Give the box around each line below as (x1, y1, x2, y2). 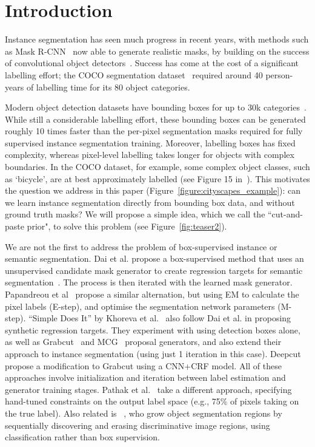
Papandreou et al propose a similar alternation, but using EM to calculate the (5, 288, 299, 300)
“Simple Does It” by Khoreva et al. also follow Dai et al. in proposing (28, 312, 291, 324)
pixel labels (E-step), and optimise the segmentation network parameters (5, 299, 275, 312)
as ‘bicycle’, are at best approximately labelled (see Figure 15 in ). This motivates (5, 172, 310, 185)
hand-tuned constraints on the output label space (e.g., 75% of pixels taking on (5, 395, 299, 408)
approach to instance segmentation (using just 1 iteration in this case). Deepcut (5, 347, 301, 360)
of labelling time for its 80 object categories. (26, 80, 190, 93)
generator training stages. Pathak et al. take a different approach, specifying (5, 383, 292, 395)
